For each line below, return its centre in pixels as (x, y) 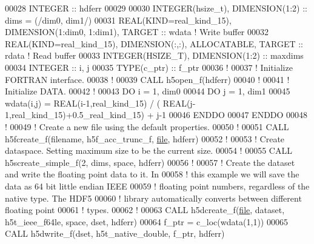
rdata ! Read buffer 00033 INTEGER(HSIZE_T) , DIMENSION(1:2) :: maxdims (154, 55)
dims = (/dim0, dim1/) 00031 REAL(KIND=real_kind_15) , (118, 20)
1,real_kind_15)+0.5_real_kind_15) (75, 115)
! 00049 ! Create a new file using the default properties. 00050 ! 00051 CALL (147, 126)
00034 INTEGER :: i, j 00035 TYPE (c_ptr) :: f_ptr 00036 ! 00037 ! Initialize (149, 67)
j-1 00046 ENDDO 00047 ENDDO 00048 (232, 115)
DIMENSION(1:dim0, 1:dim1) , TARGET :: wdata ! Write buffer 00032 (137, 32)
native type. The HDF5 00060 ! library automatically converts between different (153, 198)
